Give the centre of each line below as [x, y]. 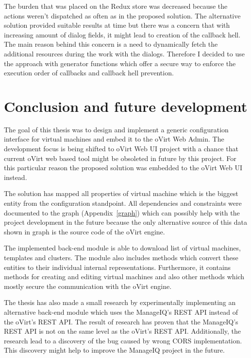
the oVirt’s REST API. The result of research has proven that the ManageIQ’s [121, 321]
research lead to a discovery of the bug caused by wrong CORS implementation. [123, 340]
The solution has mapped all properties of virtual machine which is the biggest [121, 193]
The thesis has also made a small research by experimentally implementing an [120, 302]
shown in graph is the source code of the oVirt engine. [84, 231]
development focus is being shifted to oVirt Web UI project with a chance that [121, 149]
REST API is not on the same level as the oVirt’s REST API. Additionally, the [123, 331]
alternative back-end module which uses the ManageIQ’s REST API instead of [121, 312]
